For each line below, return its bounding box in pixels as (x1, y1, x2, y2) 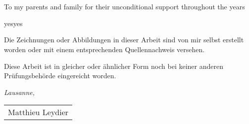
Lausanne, (4, 87, 35, 97)
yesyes (4, 18, 23, 28)
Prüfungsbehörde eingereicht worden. (4, 70, 116, 81)
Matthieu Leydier (8, 106, 69, 118)
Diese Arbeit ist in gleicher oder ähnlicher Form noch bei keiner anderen (4, 61, 223, 71)
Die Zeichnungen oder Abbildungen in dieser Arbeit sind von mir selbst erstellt (4, 34, 244, 45)
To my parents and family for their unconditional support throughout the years (4, 1, 245, 12)
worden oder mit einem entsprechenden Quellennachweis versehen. (4, 44, 205, 54)
